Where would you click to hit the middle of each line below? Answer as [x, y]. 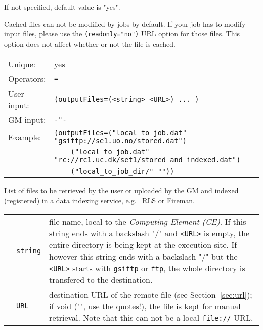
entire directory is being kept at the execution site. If [143, 244]
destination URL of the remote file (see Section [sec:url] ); [151, 294]
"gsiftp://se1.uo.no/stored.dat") [120, 141]
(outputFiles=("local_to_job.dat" [120, 133]
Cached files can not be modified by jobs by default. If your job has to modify [125, 24]
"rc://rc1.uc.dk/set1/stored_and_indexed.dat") [147, 160]
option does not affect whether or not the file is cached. [90, 43]
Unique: [22, 64]
